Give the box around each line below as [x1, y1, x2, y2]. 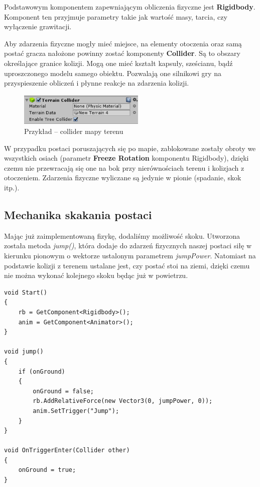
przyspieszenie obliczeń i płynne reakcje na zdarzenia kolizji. [4, 78, 189, 88]
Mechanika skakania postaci [4, 207, 152, 223]
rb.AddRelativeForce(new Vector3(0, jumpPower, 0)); [33, 397, 213, 405]
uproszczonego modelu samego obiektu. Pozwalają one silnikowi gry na [4, 67, 221, 78]
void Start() [4, 289, 47, 296]
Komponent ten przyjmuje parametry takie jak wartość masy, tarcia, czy [4, 11, 227, 22]
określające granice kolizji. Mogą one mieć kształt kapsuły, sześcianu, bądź [4, 57, 233, 68]
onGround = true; [18, 466, 76, 474]
